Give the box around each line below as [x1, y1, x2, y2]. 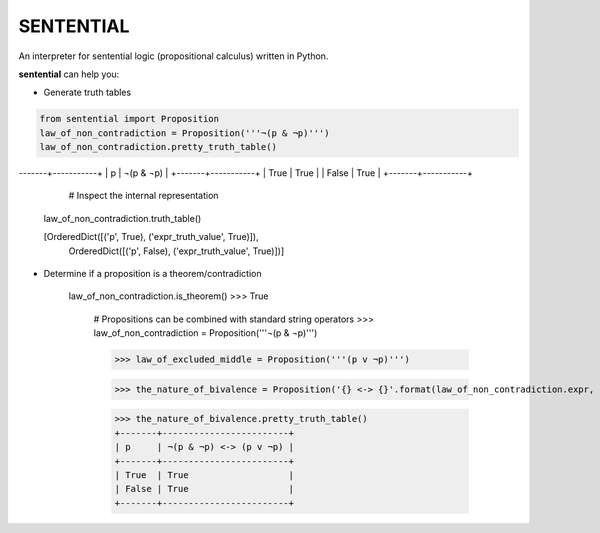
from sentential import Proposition [39, 113, 220, 125]
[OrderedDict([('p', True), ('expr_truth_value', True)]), [43, 231, 259, 243]
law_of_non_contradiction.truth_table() [43, 212, 202, 224]
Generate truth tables [43, 86, 132, 99]
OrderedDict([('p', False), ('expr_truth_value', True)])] [68, 245, 285, 257]
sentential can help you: [18, 68, 120, 80]
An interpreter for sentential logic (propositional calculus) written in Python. [18, 50, 329, 62]
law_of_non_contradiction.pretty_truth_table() [39, 141, 277, 153]
